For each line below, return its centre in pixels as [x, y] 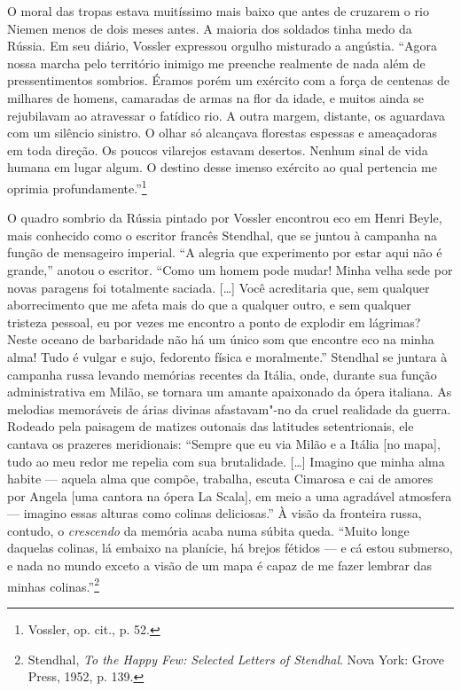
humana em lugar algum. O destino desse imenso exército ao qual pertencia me [222, 167]
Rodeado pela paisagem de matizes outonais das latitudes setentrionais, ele [211, 426]
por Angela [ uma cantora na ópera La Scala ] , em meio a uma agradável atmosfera [230, 495]
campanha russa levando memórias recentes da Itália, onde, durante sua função [222, 374]
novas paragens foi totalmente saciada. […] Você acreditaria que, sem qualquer [219, 287]
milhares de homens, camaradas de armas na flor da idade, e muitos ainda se [215, 97]
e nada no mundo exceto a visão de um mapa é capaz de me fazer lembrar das [219, 565]
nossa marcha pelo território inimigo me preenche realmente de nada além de [216, 63]
